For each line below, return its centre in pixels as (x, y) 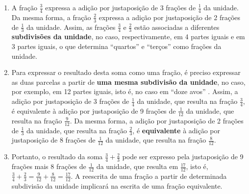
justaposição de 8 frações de (53, 140)
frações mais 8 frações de (49, 166)
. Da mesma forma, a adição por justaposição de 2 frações (157, 120)
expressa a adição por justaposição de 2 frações (170, 17)
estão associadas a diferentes (177, 27)
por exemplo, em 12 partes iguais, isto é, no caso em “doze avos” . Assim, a (125, 91)
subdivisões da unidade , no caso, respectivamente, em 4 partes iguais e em (128, 36)
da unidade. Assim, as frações (71, 27)
